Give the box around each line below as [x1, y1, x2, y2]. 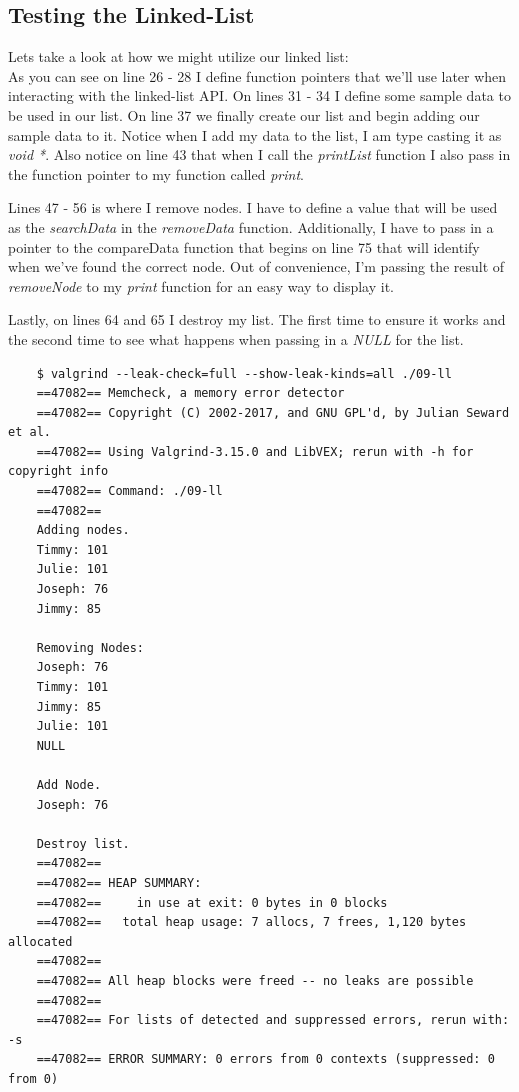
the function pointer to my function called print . [8, 163, 304, 184]
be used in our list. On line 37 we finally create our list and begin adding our [8, 104, 480, 125]
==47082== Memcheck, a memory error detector [36, 386, 345, 401]
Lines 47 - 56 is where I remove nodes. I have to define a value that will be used [8, 197, 498, 218]
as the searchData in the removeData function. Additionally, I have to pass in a [8, 216, 494, 237]
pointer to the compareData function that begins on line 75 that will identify [8, 236, 480, 257]
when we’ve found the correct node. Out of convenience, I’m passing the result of [8, 256, 505, 277]
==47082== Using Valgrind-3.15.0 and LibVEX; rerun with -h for [36, 444, 474, 459]
